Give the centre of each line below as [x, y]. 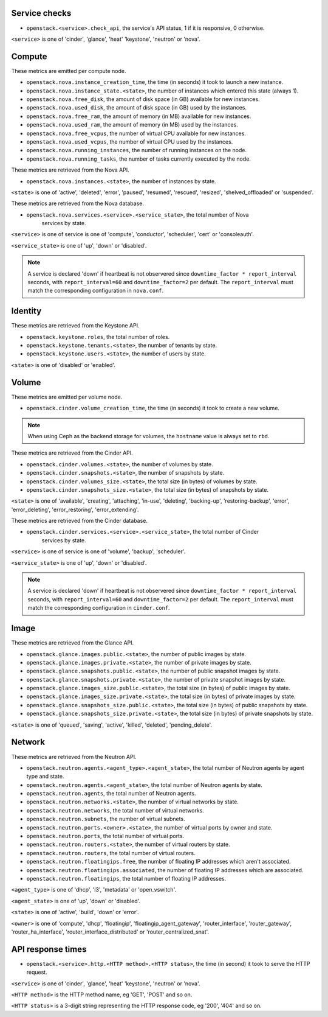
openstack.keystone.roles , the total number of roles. [98, 337]
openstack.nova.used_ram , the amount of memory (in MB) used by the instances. [132, 125]
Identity [26, 311]
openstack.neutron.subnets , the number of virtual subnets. [106, 819]
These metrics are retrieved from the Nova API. [70, 170]
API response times [49, 949]
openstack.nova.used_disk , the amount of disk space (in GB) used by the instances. [137, 108]
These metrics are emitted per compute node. [69, 71]
